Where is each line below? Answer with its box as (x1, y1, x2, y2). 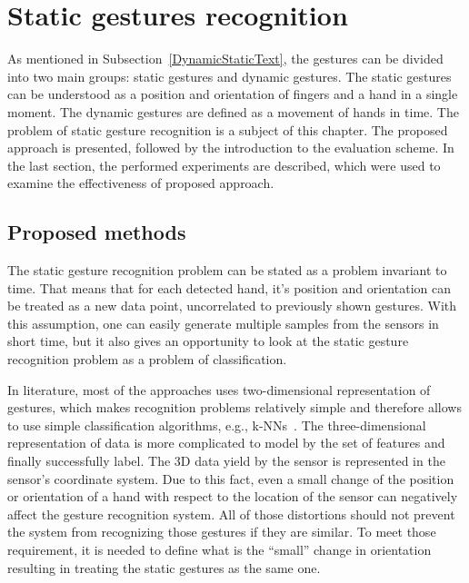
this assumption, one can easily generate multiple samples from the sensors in (7, 313, 439, 332)
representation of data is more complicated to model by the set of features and (7, 433, 445, 452)
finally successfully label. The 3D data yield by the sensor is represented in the (7, 451, 445, 470)
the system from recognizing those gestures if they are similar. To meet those (7, 522, 436, 541)
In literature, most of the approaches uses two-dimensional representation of (7, 380, 431, 399)
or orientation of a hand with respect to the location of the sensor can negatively (7, 487, 458, 506)
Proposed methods (7, 218, 186, 246)
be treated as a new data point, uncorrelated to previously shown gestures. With (7, 296, 457, 315)
